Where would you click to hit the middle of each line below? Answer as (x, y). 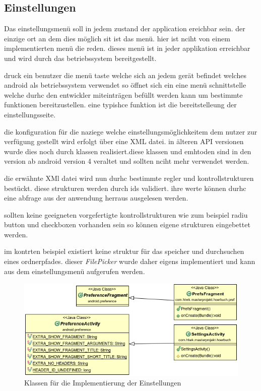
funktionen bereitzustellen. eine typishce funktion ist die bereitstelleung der (120, 105)
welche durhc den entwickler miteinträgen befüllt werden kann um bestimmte (123, 94)
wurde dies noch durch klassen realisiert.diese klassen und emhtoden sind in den (128, 151)
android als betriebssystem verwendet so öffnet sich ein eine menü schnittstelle (125, 85)
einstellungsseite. (30, 114)
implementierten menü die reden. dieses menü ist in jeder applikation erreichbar (127, 48)
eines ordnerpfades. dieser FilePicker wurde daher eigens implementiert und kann (130, 261)
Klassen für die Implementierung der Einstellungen (103, 383)
